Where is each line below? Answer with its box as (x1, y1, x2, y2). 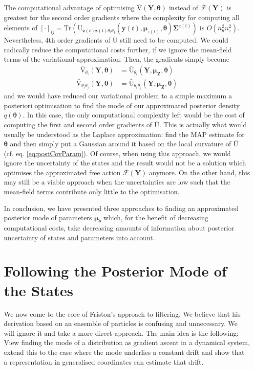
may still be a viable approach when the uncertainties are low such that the (4, 177, 231, 187)
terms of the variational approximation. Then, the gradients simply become (4, 54, 230, 64)
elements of (4, 23, 38, 33)
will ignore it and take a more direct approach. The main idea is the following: (4, 327, 239, 338)
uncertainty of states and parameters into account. (4, 232, 155, 242)
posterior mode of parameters (4, 212, 92, 223)
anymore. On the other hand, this (149, 167, 250, 177)
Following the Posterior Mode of (4, 261, 227, 281)
